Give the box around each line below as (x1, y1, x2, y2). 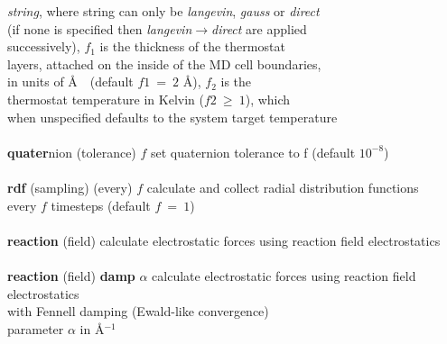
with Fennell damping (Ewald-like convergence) (7, 302, 269, 321)
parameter (7, 319, 64, 338)
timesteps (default (51, 195, 151, 214)
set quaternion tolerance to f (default (151, 142, 356, 161)
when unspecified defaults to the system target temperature (7, 107, 338, 126)
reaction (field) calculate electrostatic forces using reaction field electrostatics (7, 231, 441, 249)
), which (245, 89, 291, 108)
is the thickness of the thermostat (99, 37, 285, 56)
